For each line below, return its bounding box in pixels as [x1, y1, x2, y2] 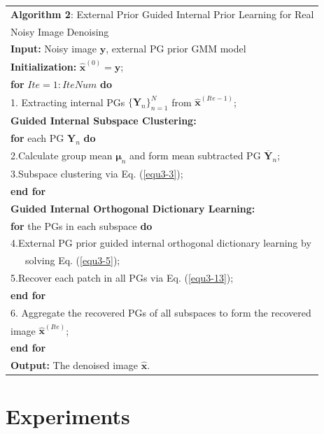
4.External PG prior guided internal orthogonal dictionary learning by [10, 236, 311, 250]
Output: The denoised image [10, 358, 138, 372]
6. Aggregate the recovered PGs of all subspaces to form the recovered [10, 305, 311, 319]
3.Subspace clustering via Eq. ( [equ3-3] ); [10, 166, 183, 181]
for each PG [10, 131, 64, 145]
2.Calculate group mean [10, 148, 113, 163]
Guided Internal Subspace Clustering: [10, 113, 197, 128]
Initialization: [10, 59, 77, 73]
